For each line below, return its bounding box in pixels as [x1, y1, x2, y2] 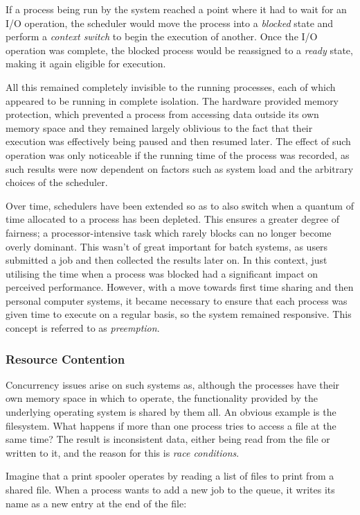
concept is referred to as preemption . [6, 321, 160, 335]
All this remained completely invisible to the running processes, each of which [6, 79, 336, 94]
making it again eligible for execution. [6, 56, 166, 71]
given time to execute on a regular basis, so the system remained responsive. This [6, 307, 352, 321]
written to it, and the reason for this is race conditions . [6, 445, 240, 459]
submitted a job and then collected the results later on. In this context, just [6, 253, 327, 267]
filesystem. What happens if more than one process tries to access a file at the [6, 418, 336, 432]
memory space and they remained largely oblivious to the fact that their [6, 120, 313, 135]
